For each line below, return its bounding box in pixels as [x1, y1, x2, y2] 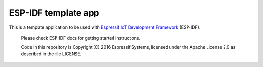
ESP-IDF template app [9, 7, 99, 18]
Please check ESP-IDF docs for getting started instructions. [21, 35, 141, 41]
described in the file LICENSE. [21, 51, 82, 57]
